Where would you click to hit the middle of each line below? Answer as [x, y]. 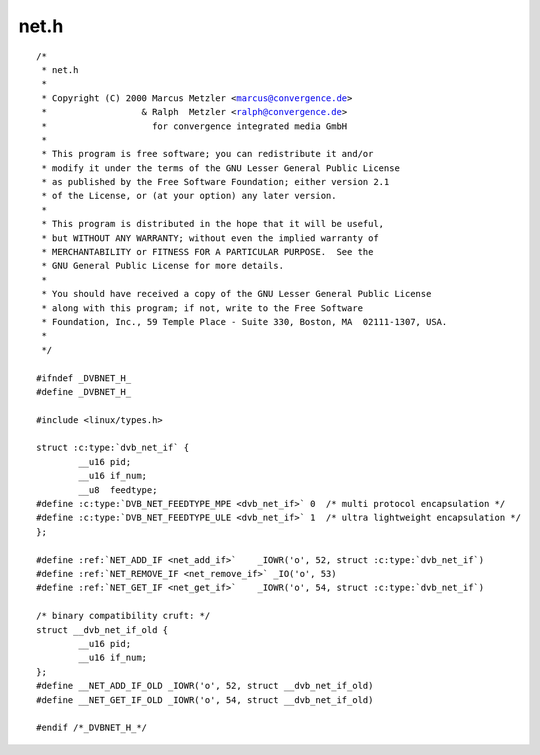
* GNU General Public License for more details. [163, 266]
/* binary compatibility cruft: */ [123, 616]
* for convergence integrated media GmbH [194, 126]
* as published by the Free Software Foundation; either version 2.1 [215, 182]
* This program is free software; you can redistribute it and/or [207, 154]
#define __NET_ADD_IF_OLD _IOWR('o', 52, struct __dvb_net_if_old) [205, 686]
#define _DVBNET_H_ [84, 391]
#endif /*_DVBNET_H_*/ [92, 728]
